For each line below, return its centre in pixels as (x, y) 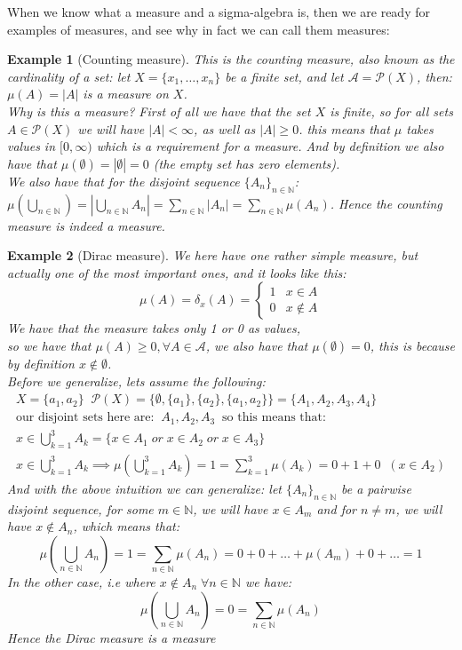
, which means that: (126, 526)
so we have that (49, 345)
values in (32, 146)
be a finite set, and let (284, 76)
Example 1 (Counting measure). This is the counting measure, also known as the (231, 59)
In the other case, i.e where (81, 581)
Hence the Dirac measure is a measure (112, 637)
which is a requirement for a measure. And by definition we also (270, 146)
